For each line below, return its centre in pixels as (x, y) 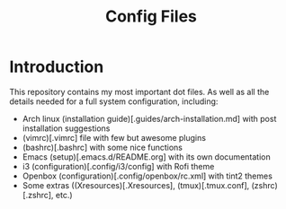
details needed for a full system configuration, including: (114, 101)
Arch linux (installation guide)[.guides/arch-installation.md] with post (149, 118)
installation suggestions (66, 128)
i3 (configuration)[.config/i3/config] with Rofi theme (118, 166)
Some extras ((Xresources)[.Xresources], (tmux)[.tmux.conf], (136, 185)
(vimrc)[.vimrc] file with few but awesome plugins (114, 137)
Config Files (151, 17)
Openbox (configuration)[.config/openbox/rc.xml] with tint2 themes (147, 176)
